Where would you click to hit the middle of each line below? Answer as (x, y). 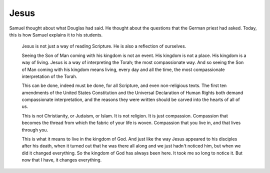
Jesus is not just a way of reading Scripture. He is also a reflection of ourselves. (104, 46)
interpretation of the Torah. (49, 76)
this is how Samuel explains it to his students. (56, 34)
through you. (35, 129)
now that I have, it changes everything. (62, 160)
